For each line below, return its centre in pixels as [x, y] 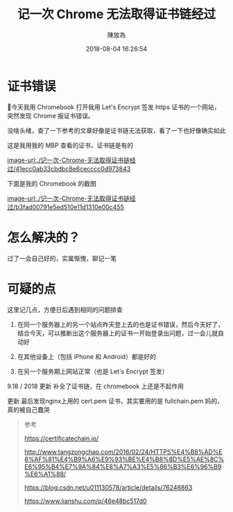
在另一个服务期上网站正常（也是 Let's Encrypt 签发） [93, 371]
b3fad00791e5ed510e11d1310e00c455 [70, 207]
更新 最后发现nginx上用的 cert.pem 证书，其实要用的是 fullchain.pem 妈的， [115, 401]
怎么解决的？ [44, 238]
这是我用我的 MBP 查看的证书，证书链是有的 [70, 145]
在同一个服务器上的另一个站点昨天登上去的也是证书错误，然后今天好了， [120, 324]
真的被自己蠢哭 [28, 409]
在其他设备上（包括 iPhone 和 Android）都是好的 [86, 356]
